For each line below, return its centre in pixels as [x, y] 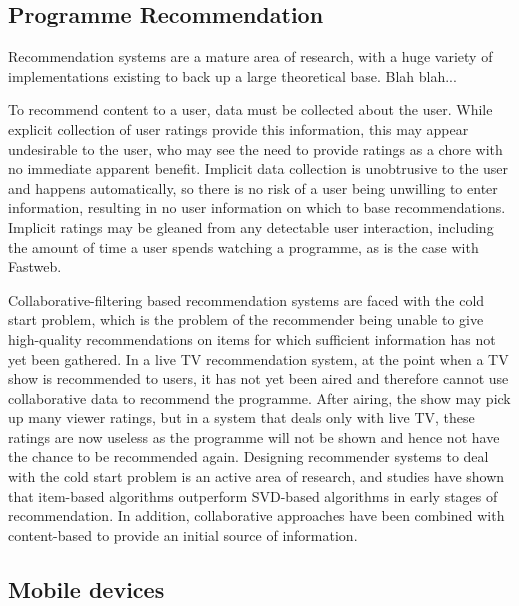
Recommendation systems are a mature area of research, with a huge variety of [250, 56]
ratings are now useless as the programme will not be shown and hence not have [254, 436]
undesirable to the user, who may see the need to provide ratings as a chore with [255, 148]
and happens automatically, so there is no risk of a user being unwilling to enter [253, 187]
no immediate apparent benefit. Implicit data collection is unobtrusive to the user [258, 168]
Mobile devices [86, 588]
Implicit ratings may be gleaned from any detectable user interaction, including [251, 226]
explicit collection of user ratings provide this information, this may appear [238, 128]
